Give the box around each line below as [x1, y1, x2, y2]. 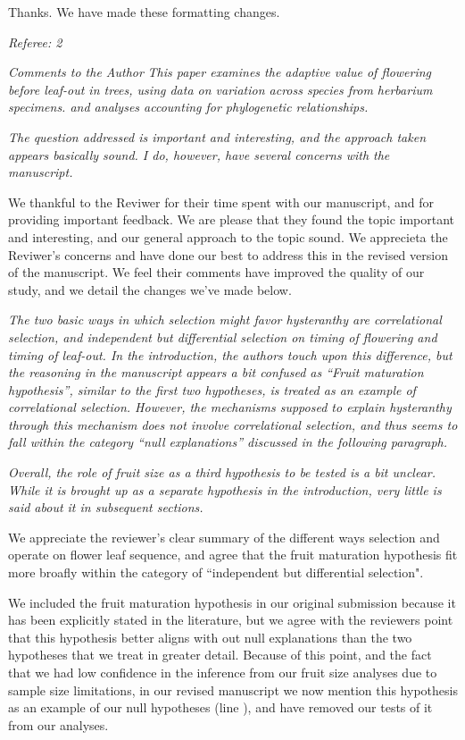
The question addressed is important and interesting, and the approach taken [8, 127, 427, 146]
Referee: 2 [8, 32, 62, 51]
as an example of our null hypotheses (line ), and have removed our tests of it [8, 698, 433, 717]
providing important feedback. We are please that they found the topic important [8, 210, 455, 229]
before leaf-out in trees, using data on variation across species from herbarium [8, 80, 433, 98]
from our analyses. [8, 715, 109, 734]
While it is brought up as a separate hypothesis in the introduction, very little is [8, 480, 442, 499]
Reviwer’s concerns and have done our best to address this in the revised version [8, 245, 448, 264]
